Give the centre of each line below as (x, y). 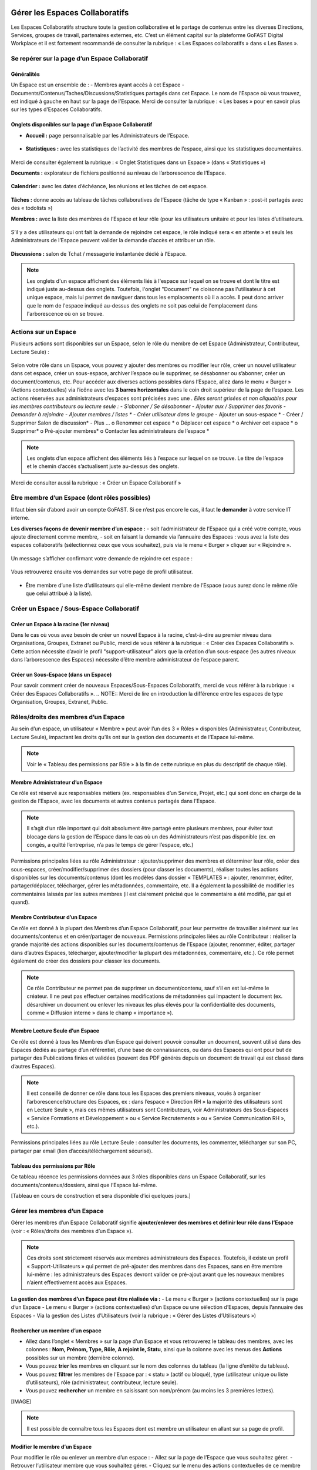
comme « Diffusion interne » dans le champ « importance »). (100, 1013)
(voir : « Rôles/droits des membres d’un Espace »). (72, 1231)
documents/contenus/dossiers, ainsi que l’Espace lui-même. (84, 1185)
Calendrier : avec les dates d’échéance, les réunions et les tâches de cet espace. (109, 186)
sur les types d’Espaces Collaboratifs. (57, 109)
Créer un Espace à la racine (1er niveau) (60, 624)
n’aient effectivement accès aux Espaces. (77, 1282)
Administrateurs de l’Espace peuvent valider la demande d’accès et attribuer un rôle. (113, 240)
